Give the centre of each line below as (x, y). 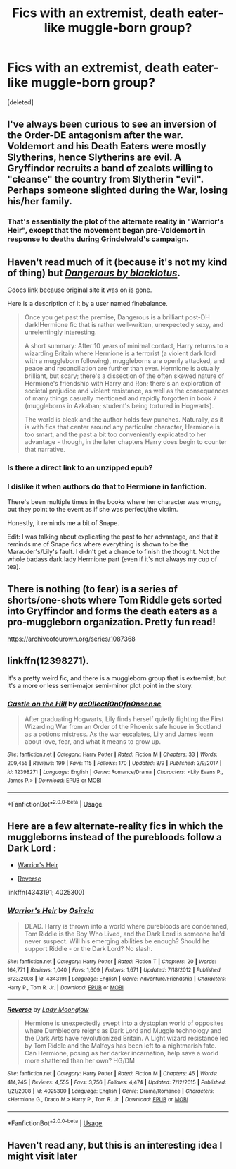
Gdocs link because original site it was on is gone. (80, 290)
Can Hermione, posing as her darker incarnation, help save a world (122, 1053)
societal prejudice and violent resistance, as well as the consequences (126, 391)
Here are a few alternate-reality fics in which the (115, 826)
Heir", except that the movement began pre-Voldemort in (106, 231)
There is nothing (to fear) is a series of (92, 589)
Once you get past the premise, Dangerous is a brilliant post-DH (117, 317)
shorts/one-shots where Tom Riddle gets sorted (115, 600)
